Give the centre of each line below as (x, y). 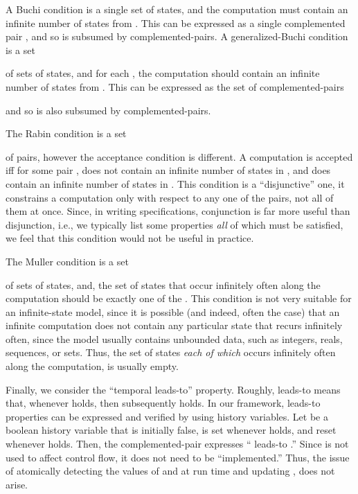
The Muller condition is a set (67, 261)
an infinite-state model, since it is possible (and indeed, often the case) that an (173, 311)
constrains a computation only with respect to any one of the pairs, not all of (170, 197)
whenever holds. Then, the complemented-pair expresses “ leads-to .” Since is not (177, 444)
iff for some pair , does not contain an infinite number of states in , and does (168, 170)
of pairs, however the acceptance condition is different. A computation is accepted (179, 156)
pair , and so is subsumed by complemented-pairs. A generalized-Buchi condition (177, 36)
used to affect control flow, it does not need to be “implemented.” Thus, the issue (178, 457)
